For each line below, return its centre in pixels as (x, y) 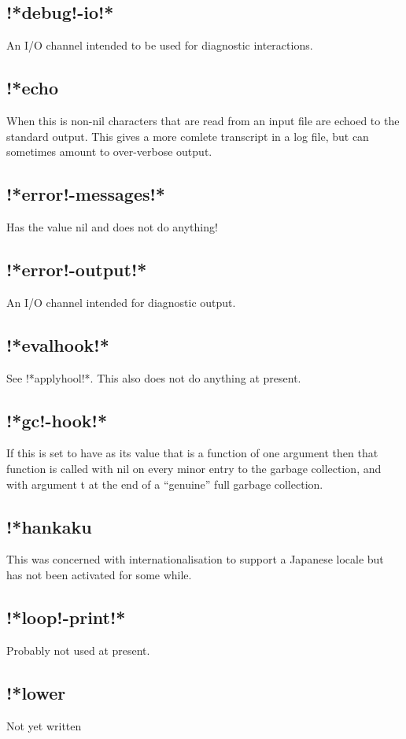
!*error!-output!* (77, 269)
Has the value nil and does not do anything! (112, 226)
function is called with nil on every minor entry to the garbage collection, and (194, 468)
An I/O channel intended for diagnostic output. (121, 302)
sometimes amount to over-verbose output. (109, 151)
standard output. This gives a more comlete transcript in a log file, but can (188, 136)
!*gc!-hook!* (57, 420)
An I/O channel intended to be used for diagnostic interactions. (160, 45)
